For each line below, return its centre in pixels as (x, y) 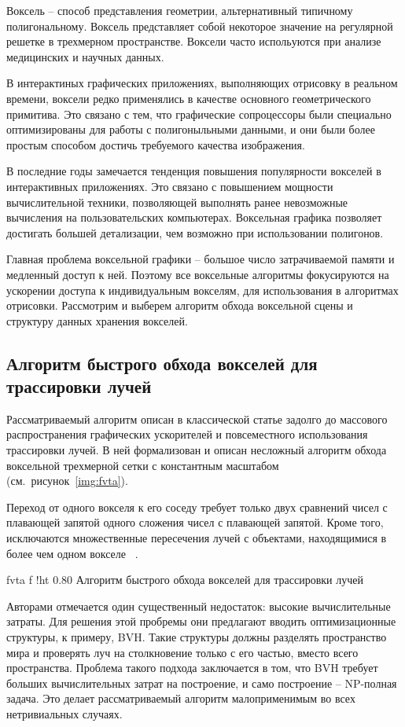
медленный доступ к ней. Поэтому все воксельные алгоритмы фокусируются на (198, 274)
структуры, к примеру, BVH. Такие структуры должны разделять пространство (197, 637)
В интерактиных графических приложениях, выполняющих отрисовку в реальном (202, 83)
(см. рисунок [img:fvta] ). (67, 481)
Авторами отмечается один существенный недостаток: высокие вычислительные (199, 606)
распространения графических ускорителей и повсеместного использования (187, 434)
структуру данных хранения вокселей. (97, 320)
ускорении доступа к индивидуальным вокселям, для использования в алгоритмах (202, 290)
